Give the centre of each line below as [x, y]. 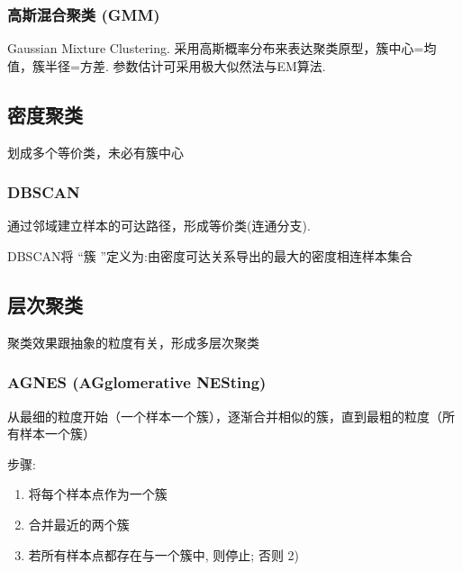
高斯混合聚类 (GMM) [84, 14]
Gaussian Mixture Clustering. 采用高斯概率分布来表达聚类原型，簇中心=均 [222, 48]
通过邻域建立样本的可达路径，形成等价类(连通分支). [159, 226]
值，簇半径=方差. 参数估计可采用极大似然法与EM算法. [167, 65]
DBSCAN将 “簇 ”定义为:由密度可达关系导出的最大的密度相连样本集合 [210, 256]
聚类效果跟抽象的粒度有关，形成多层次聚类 [133, 342]
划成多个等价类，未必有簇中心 [95, 152]
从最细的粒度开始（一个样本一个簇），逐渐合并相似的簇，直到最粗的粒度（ [225, 416]
